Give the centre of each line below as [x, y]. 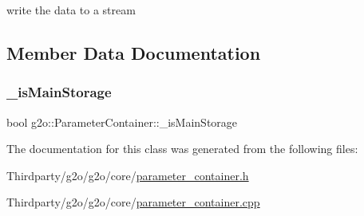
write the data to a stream [71, 10]
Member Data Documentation [134, 52]
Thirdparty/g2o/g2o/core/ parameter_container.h [128, 175]
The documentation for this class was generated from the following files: [182, 149]
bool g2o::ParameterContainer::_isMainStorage [122, 122]
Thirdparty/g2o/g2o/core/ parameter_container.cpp [133, 202]
